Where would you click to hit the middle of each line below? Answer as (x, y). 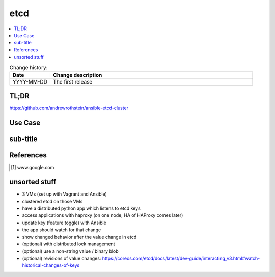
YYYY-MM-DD (30, 81)
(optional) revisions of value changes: (62, 258)
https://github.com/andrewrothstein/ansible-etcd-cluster (69, 108)
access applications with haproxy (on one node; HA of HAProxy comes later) (103, 215)
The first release (73, 81)
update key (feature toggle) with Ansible (64, 223)
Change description (78, 75)
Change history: (29, 67)
